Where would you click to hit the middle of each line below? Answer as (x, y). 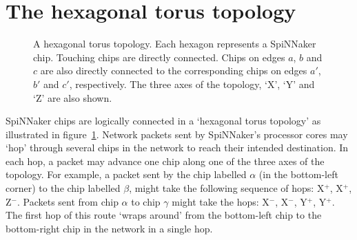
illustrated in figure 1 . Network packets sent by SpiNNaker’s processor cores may (177, 134)
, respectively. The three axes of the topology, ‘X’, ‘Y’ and (192, 84)
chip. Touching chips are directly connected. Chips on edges (159, 57)
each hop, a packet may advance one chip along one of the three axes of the (165, 161)
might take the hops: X (221, 201)
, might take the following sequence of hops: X (227, 188)
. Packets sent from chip (68, 201)
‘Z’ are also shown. (73, 97)
